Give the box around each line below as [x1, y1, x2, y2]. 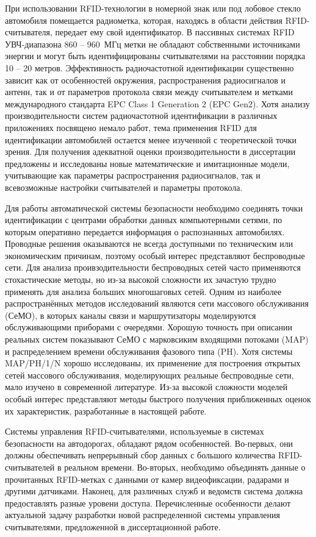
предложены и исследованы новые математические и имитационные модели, [5, 157, 290, 169]
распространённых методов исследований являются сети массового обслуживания [5, 297, 309, 310]
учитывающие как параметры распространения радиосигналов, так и [5, 169, 260, 182]
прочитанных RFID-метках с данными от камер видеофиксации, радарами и [5, 472, 289, 485]
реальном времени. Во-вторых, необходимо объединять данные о [64, 460, 306, 473]
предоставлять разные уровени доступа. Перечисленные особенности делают [5, 496, 291, 509]
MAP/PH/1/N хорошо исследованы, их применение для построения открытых [5, 357, 301, 369]
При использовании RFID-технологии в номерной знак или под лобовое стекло [5, 2, 301, 14]
